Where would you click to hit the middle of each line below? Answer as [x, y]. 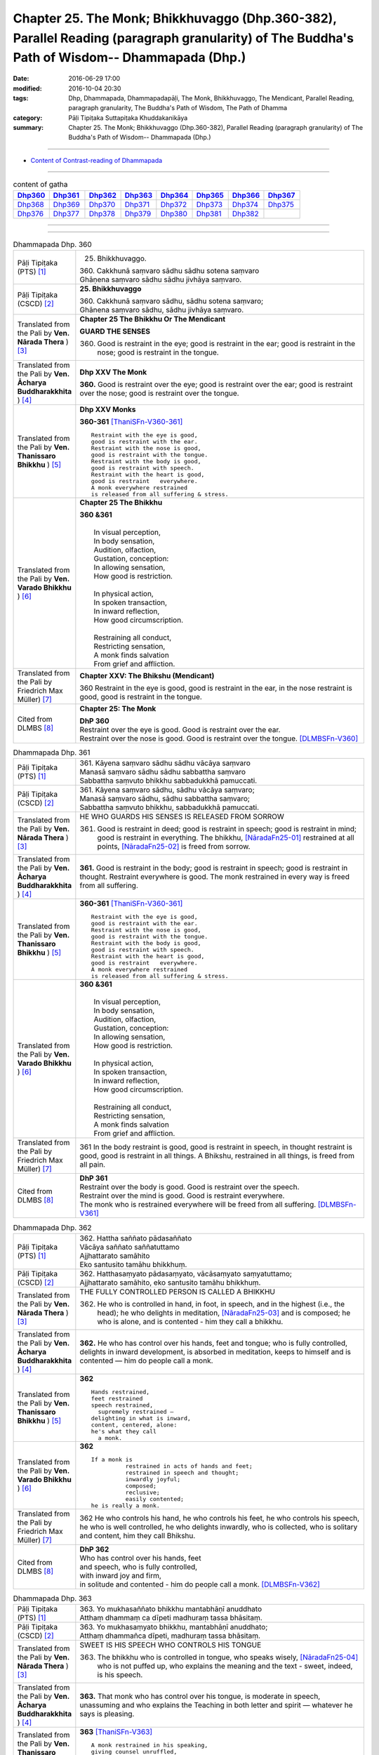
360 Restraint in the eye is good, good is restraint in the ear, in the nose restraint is [216, 688]
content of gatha [40, 185]
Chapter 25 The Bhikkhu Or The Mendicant [153, 319]
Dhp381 [209, 213]
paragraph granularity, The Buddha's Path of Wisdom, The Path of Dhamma [178, 108]
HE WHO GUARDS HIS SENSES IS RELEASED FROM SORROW [182, 816]
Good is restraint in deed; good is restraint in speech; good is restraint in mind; [227, 829]
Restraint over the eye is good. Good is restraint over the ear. [180, 730]
